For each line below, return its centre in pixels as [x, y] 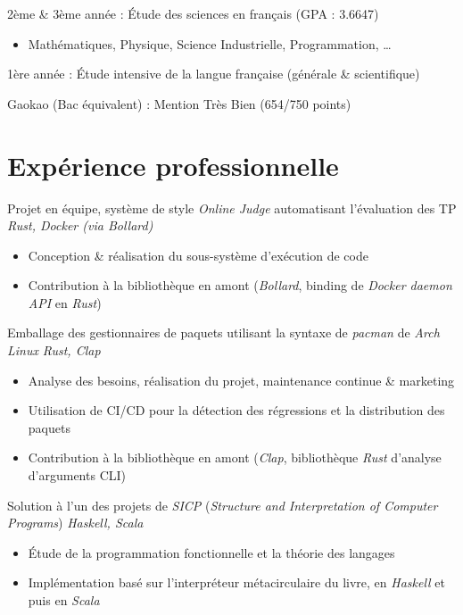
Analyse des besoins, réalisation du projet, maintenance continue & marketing [241, 380]
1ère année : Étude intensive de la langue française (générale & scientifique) [214, 74]
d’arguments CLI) [77, 475]
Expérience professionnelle [173, 165]
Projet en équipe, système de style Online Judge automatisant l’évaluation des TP [232, 208]
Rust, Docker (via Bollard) [80, 225]
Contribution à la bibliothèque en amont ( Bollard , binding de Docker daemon [240, 285]
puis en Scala [64, 600]
